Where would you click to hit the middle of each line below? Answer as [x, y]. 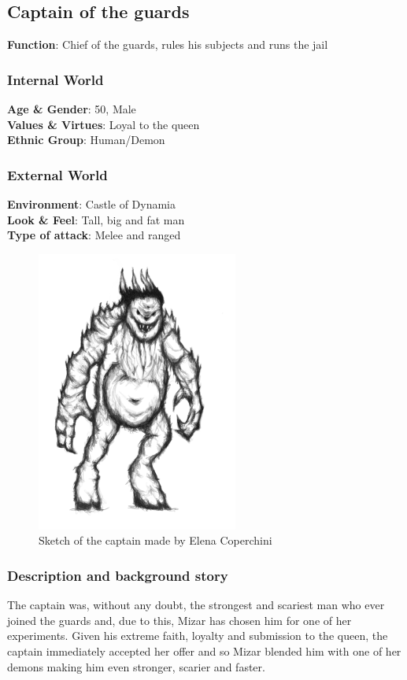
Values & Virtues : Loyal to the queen [104, 124]
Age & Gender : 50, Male [72, 109]
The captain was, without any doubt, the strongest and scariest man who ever [196, 605]
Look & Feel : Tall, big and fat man [96, 219]
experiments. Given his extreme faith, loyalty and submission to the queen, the [198, 636]
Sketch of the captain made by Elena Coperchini [155, 540]
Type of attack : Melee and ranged [94, 235]
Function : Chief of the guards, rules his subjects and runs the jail [168, 44]
